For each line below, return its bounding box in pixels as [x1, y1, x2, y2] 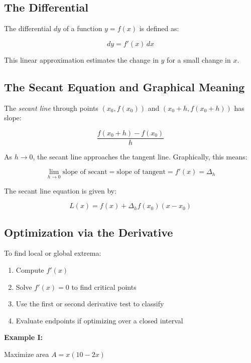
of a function [63, 23, 102, 34]
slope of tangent [116, 168, 166, 176]
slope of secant [62, 168, 107, 176]
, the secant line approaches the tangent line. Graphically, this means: [33, 151, 247, 161]
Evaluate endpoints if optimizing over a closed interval [16, 315, 183, 325]
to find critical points [71, 281, 137, 292]
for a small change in [167, 54, 231, 65]
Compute [16, 265, 44, 275]
